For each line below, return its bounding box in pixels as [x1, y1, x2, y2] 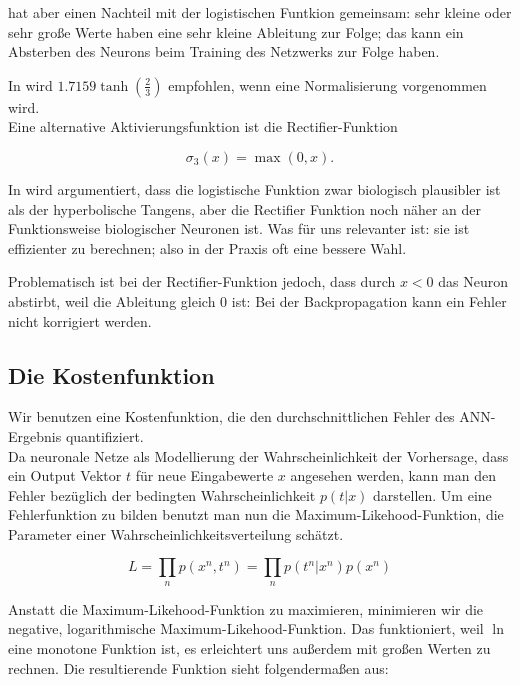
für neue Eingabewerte [135, 465, 274, 486]
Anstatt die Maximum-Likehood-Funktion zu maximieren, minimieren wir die [8, 598, 484, 619]
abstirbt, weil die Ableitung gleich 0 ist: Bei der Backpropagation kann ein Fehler [8, 290, 507, 311]
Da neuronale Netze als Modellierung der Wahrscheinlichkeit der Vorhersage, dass [8, 445, 509, 466]
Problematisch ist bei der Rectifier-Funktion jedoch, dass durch [8, 271, 396, 292]
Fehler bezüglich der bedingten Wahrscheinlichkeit [8, 484, 316, 505]
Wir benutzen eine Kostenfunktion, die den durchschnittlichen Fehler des [8, 406, 455, 427]
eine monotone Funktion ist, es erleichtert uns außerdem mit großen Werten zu [8, 638, 491, 659]
